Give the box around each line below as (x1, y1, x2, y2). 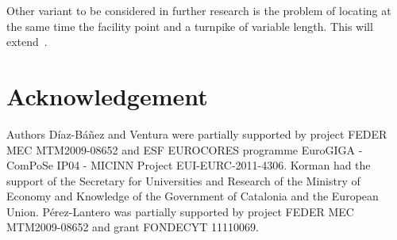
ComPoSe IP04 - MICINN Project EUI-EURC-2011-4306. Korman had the (6, 157, 371, 173)
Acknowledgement (6, 79, 208, 112)
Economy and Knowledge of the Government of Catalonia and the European (6, 188, 379, 204)
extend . (6, 33, 48, 50)
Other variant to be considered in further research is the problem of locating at (6, 2, 391, 18)
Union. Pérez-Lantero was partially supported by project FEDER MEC (6, 203, 354, 219)
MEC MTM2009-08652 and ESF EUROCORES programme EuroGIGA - (6, 141, 363, 158)
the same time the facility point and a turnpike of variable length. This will (6, 17, 373, 34)
